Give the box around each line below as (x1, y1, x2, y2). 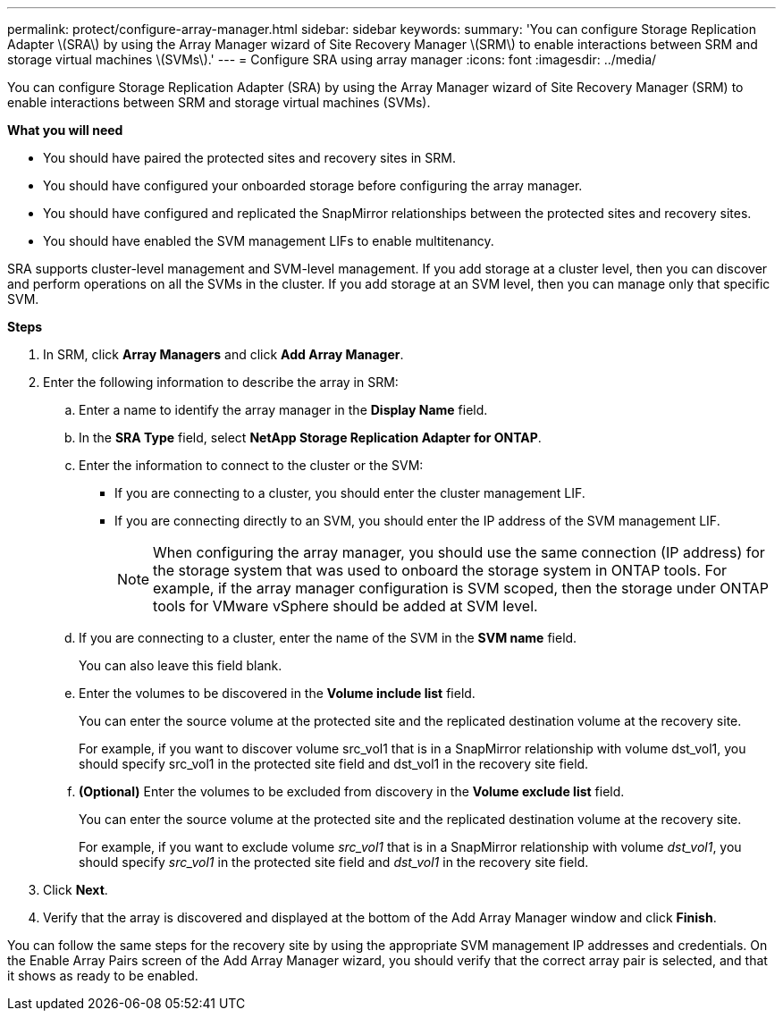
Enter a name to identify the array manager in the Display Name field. (79, 402, 488, 417)
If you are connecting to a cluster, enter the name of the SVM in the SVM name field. (79, 630, 577, 645)
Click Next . (43, 882, 108, 897)
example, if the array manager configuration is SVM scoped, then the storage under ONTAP (153, 579, 769, 597)
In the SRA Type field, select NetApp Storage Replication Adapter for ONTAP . (79, 430, 542, 445)
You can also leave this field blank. (79, 658, 282, 673)
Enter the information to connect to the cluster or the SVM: (79, 458, 424, 473)
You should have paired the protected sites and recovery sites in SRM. (43, 150, 456, 165)
